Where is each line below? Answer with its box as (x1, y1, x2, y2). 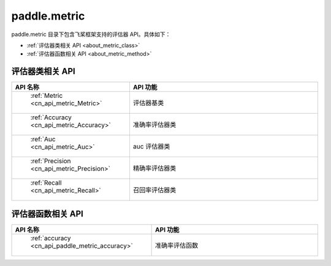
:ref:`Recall (30, 179, 62, 187)
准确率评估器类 (132, 120, 177, 129)
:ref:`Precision (30, 157, 71, 165)
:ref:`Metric (30, 92, 63, 100)
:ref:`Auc (30, 135, 56, 144)
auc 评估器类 (132, 142, 170, 151)
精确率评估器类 (132, 164, 177, 172)
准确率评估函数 (155, 241, 199, 249)
